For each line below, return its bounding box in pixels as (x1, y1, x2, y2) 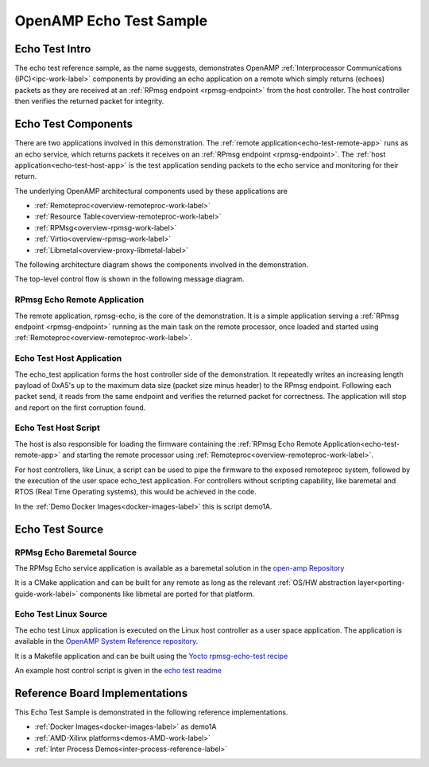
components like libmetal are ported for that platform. (79, 589, 255, 598)
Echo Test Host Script (14, 422, 101, 433)
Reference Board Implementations (14, 686, 188, 699)
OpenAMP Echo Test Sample (14, 12, 208, 29)
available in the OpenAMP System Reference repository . (14, 637, 199, 646)
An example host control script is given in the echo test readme (14, 666, 222, 676)
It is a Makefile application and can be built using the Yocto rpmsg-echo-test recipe (14, 651, 288, 660)
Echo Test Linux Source (14, 609, 108, 620)
